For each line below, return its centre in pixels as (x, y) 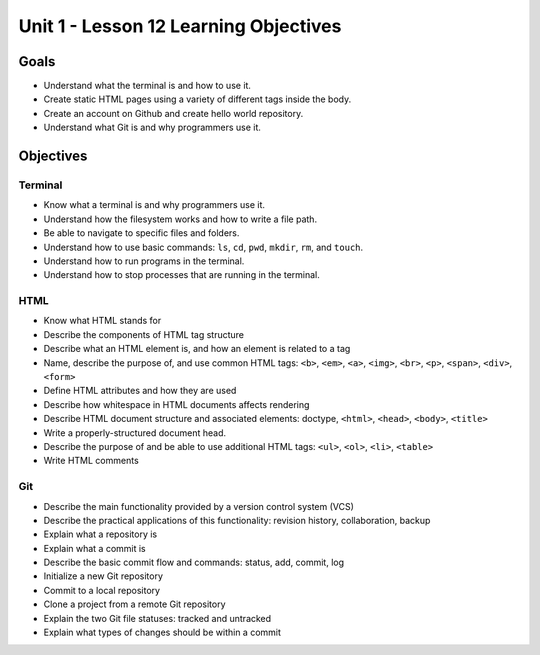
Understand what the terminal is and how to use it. (147, 86)
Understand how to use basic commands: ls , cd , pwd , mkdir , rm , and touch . (203, 247)
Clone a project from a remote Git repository (134, 604)
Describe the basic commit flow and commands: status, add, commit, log (194, 562)
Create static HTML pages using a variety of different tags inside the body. (197, 99)
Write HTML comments (91, 461)
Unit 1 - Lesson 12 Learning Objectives (180, 26)
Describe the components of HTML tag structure (144, 334)
